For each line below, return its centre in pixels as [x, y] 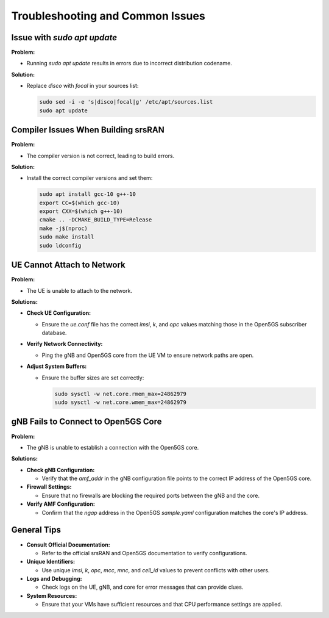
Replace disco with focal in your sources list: [83, 86]
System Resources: [52, 595]
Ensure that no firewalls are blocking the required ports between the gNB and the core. [151, 495]
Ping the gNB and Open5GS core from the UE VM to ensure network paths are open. [148, 355]
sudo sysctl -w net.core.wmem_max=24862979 [121, 402]
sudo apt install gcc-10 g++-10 [88, 194]
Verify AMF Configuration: [61, 504]
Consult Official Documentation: [68, 544]
